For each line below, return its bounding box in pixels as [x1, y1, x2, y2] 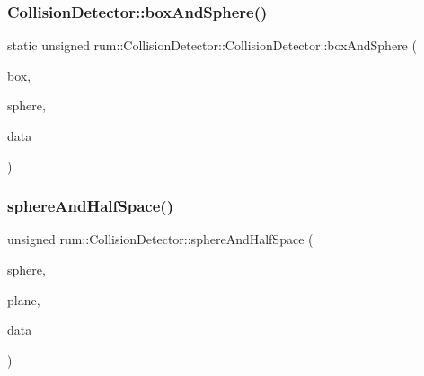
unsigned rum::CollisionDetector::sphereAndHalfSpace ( [7, 230, 314, 249]
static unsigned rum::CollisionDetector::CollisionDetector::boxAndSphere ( [7, 36, 417, 55]
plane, [7, 290, 40, 309]
